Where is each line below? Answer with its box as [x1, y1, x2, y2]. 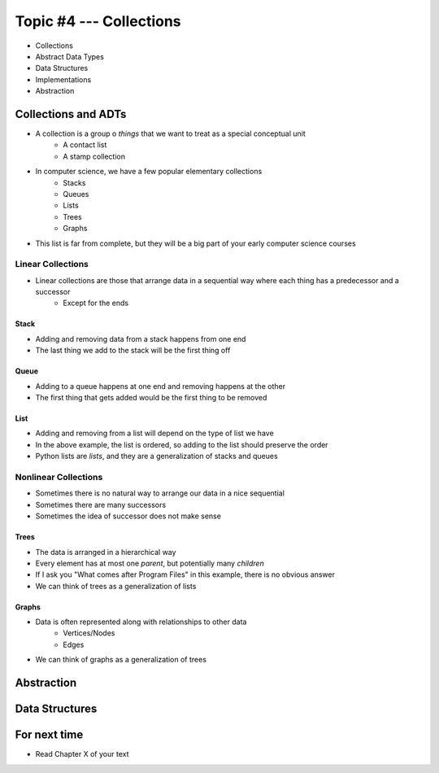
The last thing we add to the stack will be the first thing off [35, 346, 231, 356]
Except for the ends [63, 298, 129, 308]
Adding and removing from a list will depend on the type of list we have [35, 428, 274, 439]
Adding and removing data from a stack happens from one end [35, 334, 246, 343]
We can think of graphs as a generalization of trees [35, 655, 207, 665]
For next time [15, 728, 84, 742]
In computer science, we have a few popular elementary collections [35, 167, 263, 177]
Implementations [35, 74, 92, 85]
